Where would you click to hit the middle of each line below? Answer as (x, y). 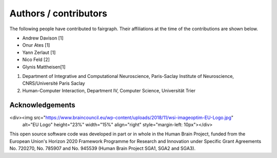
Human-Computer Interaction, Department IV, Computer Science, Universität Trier (109, 90)
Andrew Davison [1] (43, 38)
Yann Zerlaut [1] (39, 52)
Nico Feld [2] (36, 60)
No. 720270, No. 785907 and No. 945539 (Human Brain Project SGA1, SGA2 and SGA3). (103, 148)
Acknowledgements (42, 105)
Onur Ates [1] (36, 45)
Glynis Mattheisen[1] (44, 67)
